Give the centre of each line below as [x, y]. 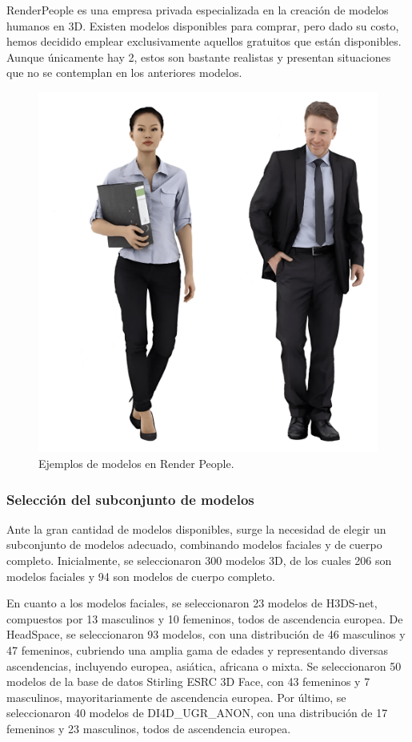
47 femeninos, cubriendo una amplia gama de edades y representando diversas [197, 649]
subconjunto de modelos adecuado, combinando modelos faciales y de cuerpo [194, 544]
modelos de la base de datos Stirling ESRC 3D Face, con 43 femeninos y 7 [188, 682]
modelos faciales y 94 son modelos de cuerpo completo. [141, 576]
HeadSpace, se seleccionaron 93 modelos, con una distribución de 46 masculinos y [206, 634]
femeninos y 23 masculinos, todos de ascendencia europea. [149, 728]
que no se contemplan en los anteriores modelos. [124, 73]
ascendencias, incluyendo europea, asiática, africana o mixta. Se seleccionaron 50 [204, 665]
